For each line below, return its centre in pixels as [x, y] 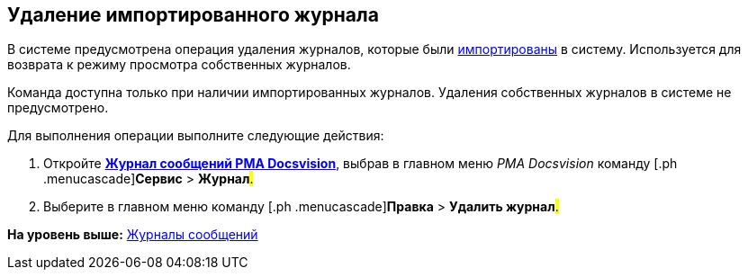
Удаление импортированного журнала [193, 15]
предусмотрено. [58, 108]
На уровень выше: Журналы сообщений [133, 235]
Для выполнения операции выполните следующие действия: [196, 136]
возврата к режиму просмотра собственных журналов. [179, 65]
